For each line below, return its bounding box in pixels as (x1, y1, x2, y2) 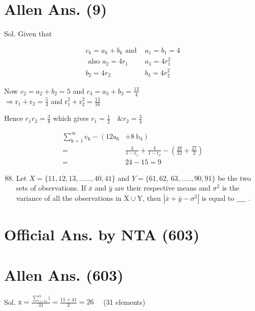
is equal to (201, 193, 235, 203)
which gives (53, 113, 89, 123)
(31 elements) (103, 296, 146, 307)
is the (222, 182, 240, 193)
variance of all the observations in (16, 193, 122, 203)
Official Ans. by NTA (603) (4, 224, 200, 245)
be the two (218, 172, 251, 183)
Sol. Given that (4, 28, 52, 39)
